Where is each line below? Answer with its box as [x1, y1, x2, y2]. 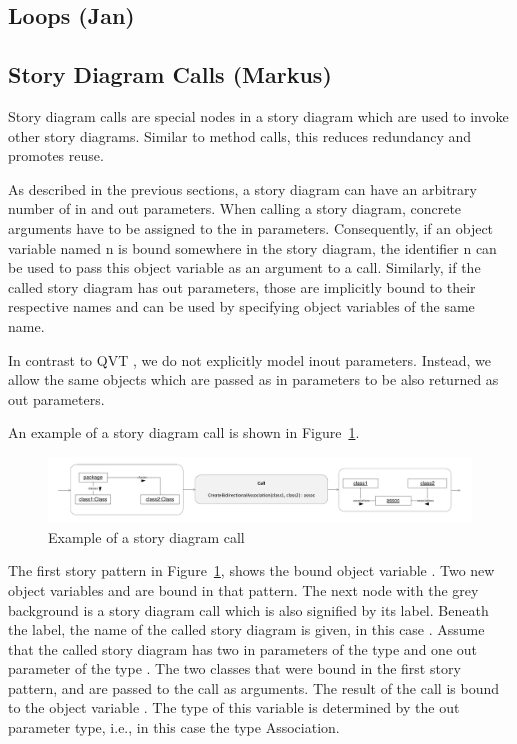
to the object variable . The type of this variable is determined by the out [8, 697, 460, 718]
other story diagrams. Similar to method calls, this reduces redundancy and [8, 125, 472, 146]
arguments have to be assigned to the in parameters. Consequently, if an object [8, 217, 494, 238]
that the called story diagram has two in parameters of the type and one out [8, 638, 477, 659]
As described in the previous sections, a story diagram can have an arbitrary [8, 178, 477, 199]
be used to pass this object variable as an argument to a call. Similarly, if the [8, 257, 481, 278]
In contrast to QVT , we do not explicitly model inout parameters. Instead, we [8, 349, 491, 370]
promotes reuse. [8, 145, 104, 166]
